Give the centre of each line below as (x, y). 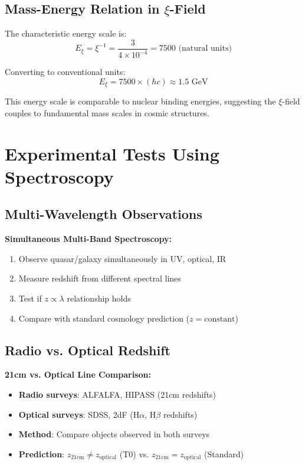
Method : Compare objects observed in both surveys (114, 434)
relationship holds (99, 298)
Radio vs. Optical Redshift (88, 350)
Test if (30, 298)
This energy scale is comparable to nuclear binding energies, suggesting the (140, 101)
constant (220, 319)
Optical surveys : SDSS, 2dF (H (79, 414)
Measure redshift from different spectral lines (100, 278)
